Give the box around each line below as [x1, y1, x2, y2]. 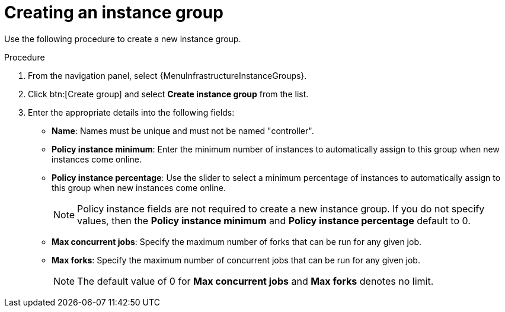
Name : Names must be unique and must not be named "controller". [52, 125, 314, 136]
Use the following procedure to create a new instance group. [4, 33, 241, 44]
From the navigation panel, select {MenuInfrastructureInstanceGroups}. [28, 70, 307, 81]
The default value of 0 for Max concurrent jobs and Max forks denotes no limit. [77, 275, 434, 287]
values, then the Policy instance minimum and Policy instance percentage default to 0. [77, 214, 471, 227]
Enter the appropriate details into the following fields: [28, 107, 235, 117]
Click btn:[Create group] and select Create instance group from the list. [28, 88, 309, 99]
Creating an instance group [4, 2, 223, 23]
